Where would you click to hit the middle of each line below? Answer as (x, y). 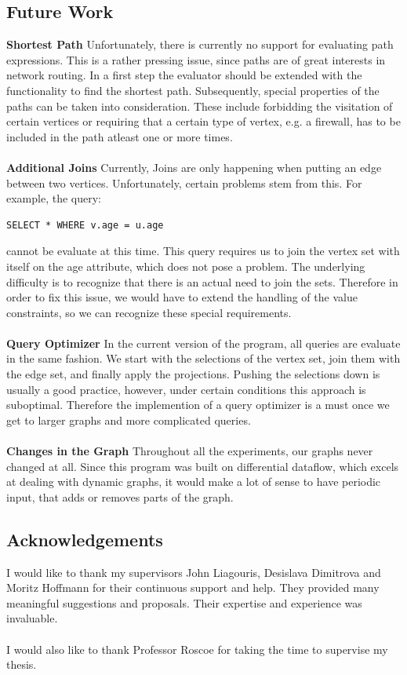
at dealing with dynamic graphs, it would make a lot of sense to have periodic (194, 482)
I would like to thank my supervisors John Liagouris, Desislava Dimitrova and (194, 572)
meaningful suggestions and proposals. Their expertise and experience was (184, 602)
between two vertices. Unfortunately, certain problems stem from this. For (184, 182)
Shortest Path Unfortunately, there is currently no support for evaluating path (200, 44)
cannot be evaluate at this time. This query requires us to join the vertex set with (203, 251)
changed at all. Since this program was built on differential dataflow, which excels (203, 466)
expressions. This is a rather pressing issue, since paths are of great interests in (196, 59)
